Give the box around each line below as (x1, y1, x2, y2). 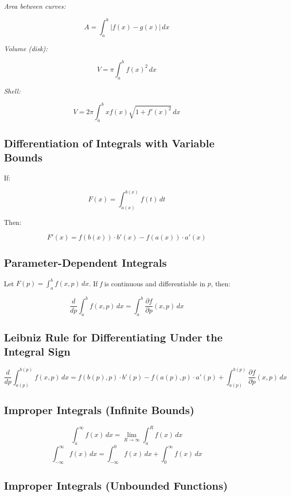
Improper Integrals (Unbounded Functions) (4, 477, 228, 493)
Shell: (4, 85, 21, 96)
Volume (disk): (4, 43, 48, 53)
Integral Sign (4, 344, 71, 359)
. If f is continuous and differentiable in (89, 278, 206, 288)
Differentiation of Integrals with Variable (4, 136, 215, 151)
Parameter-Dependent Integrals (4, 255, 167, 270)
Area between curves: (4, 1, 66, 11)
